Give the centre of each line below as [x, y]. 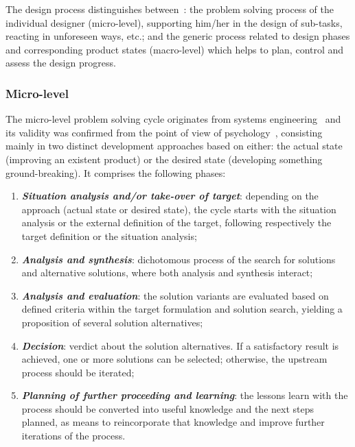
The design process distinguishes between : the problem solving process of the [170, 9]
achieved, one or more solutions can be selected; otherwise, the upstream [174, 359]
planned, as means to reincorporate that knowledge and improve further [173, 422]
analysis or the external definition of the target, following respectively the [176, 222]
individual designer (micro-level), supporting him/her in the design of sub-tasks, [174, 22]
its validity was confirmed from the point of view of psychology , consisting [164, 132]
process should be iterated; [78, 372]
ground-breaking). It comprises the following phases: [116, 172]
